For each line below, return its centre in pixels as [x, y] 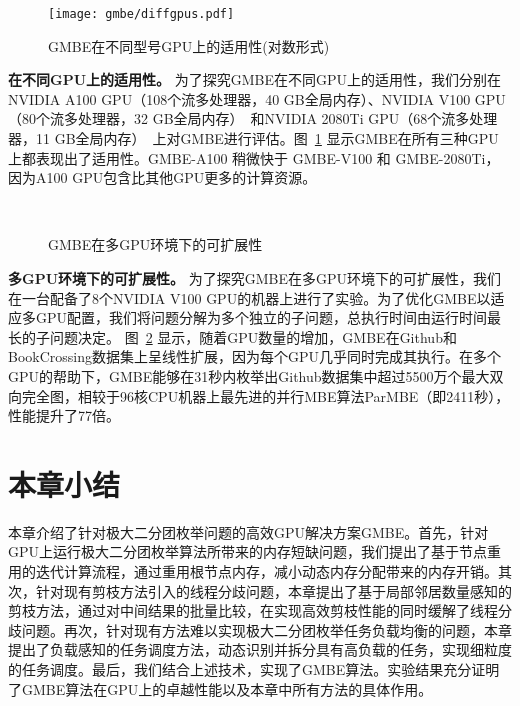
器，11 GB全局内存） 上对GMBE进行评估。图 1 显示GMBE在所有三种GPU [253, 138]
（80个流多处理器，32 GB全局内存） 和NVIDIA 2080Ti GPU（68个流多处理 [253, 118]
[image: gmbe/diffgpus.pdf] [141, 14]
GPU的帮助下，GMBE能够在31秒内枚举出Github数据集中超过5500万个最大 [249, 375]
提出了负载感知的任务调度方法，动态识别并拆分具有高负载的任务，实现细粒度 [260, 649]
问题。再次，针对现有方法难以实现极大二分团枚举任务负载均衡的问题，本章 [266, 629]
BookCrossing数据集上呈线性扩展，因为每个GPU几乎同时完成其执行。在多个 [255, 356]
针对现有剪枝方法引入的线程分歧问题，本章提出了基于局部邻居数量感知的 [273, 590]
